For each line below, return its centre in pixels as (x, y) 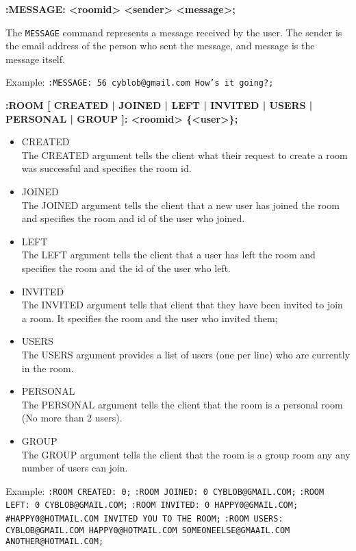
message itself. (35, 59)
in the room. (48, 368)
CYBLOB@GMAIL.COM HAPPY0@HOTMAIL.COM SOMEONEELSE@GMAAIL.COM (148, 530)
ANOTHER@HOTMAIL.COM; (55, 542)
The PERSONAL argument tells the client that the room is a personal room (182, 404)
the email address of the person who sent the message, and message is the (160, 46)
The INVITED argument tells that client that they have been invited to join (182, 305)
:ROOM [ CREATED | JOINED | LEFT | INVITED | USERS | (159, 105)
